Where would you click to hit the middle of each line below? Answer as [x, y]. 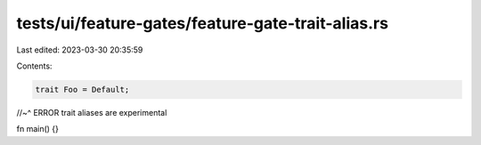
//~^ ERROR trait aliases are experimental [92, 112]
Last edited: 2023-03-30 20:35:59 [80, 50]
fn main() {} [38, 129]
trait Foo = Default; [82, 89]
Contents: [34, 66]
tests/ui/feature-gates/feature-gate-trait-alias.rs [203, 23]
